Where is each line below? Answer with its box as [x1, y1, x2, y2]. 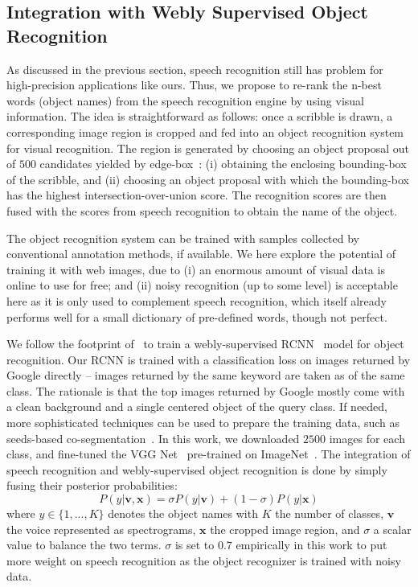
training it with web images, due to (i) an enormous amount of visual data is [6, 261, 385, 277]
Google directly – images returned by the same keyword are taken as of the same [6, 367, 405, 384]
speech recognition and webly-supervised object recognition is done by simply [6, 461, 387, 478]
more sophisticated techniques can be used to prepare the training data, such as [6, 414, 400, 431]
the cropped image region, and [210, 520, 360, 537]
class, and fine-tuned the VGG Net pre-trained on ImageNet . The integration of [6, 445, 411, 462]
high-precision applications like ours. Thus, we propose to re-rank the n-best [6, 76, 382, 93]
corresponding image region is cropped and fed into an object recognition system [6, 123, 404, 140]
